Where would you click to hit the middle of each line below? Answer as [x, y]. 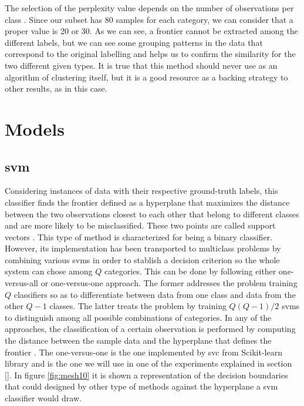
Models [35, 128]
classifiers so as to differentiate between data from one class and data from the [155, 294]
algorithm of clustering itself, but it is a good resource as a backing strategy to [146, 77]
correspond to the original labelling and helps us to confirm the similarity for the [150, 54]
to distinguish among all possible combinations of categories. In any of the [138, 317]
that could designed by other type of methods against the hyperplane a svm [141, 386]
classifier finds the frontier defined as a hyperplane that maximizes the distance [147, 202]
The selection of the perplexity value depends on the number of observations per [149, 8]
